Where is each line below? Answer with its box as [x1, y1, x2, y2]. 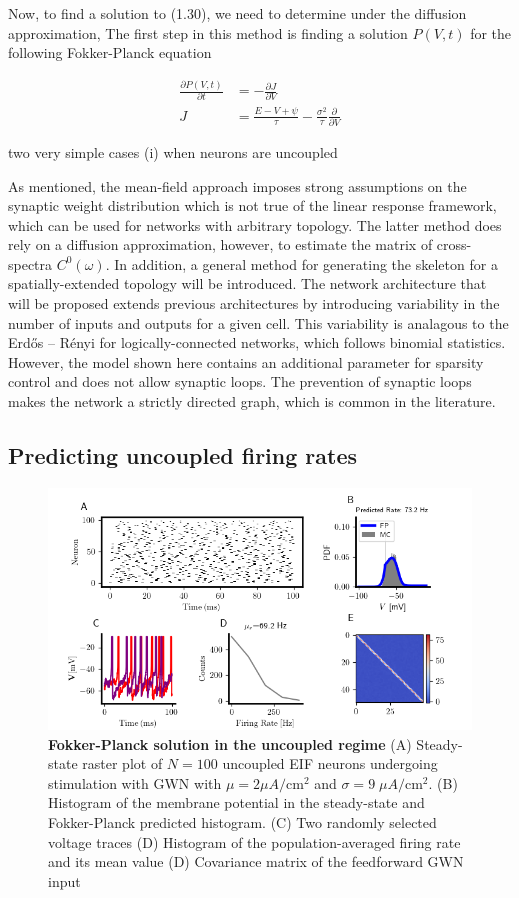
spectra [8, 253, 53, 274]
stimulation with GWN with [48, 772, 222, 793]
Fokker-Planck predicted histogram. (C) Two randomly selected [48, 812, 437, 833]
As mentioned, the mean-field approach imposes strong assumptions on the [8, 175, 467, 196]
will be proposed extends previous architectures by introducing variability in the [8, 293, 500, 314]
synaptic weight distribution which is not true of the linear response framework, [8, 195, 497, 216]
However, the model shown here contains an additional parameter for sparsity [8, 351, 484, 372]
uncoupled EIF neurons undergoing [222, 753, 438, 774]
